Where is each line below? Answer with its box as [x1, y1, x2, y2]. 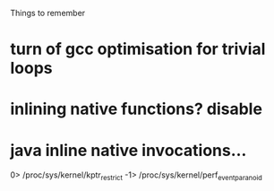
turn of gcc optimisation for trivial [10, 39, 266, 59]
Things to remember [10, 8, 86, 18]
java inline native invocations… [10, 140, 247, 161]
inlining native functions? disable [10, 99, 263, 119]
